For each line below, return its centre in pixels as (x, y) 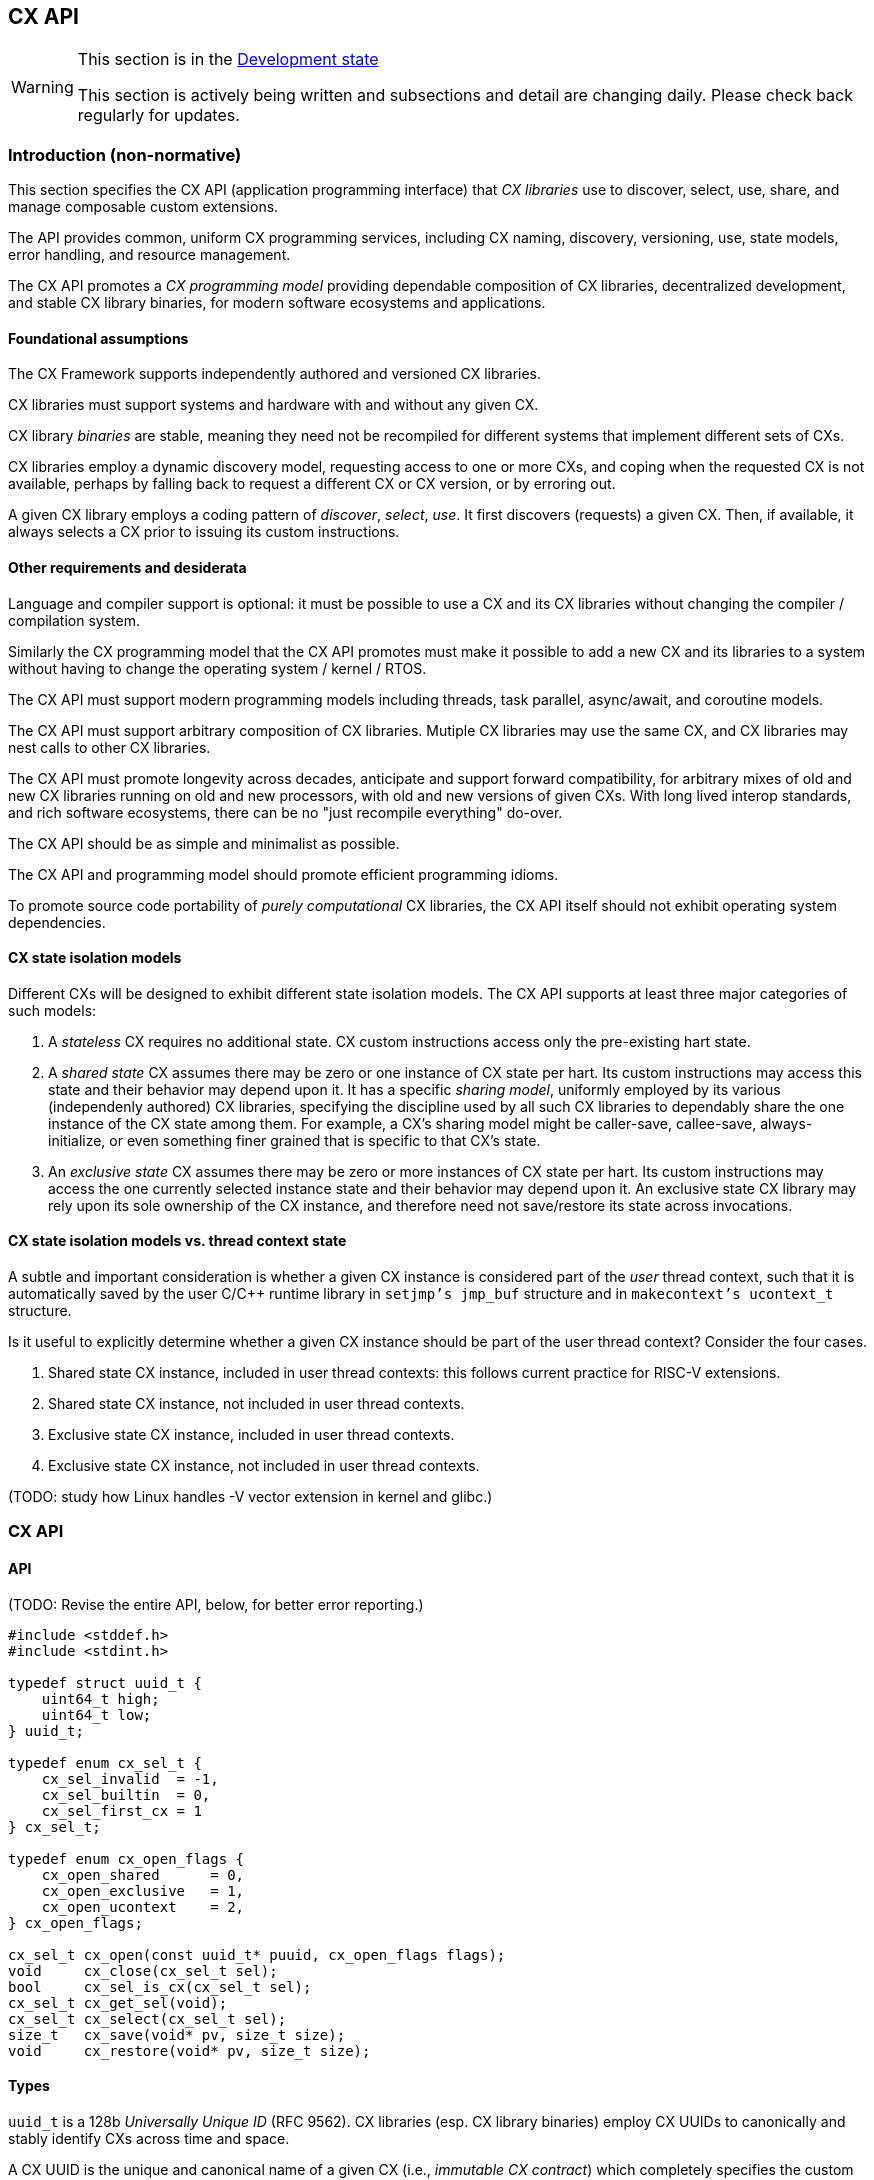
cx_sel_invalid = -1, (130, 1778)
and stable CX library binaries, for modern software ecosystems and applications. (277, 303)
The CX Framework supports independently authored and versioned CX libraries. (275, 374)
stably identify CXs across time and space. (149, 2138)
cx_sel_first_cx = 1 (121, 1810)
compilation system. (74, 620)
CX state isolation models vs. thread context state (177, 1241)
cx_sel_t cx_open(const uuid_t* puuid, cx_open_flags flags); (257, 1954)
